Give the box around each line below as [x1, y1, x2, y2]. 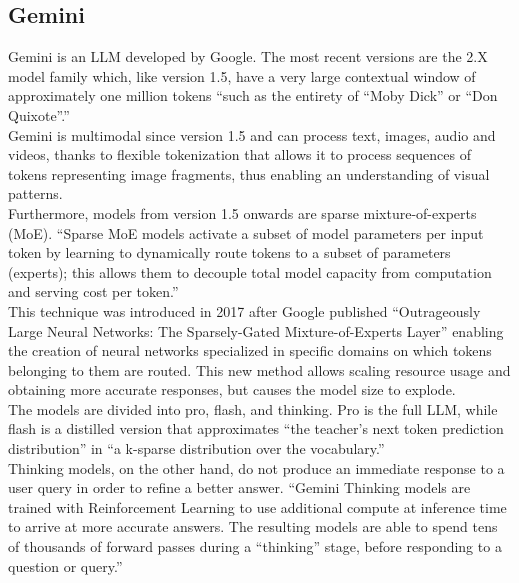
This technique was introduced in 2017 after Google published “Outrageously [8, 300, 481, 321]
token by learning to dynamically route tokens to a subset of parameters [8, 242, 451, 263]
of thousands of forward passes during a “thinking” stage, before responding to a [8, 536, 502, 557]
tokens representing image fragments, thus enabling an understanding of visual [8, 163, 490, 184]
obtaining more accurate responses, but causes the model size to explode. [8, 379, 456, 400]
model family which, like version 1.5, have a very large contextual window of [8, 65, 476, 86]
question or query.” [8, 555, 123, 576]
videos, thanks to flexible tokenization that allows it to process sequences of [8, 144, 471, 165]
